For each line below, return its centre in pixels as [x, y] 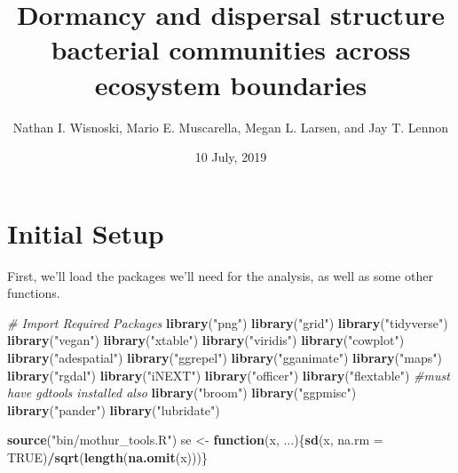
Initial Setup [86, 232]
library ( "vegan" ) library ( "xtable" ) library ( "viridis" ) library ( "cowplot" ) [206, 340]
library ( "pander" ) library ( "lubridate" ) [114, 409]
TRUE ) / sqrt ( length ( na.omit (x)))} [107, 457]
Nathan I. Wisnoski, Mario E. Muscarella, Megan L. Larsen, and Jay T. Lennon [231, 127]
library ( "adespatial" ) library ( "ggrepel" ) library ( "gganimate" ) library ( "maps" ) [225, 357]
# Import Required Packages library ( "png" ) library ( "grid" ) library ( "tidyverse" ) [228, 322]
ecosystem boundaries [231, 84]
